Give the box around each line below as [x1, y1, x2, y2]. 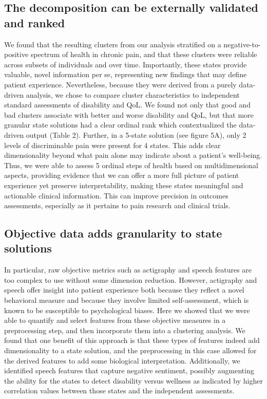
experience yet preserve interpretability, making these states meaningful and [4, 179, 243, 190]
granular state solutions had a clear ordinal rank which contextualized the [4, 119, 237, 130]
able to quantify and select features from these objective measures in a [4, 315, 226, 325]
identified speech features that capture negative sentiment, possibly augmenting [4, 365, 254, 376]
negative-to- [223, 39, 261, 49]
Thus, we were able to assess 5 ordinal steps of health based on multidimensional [4, 159, 258, 170]
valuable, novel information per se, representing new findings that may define [4, 69, 247, 80]
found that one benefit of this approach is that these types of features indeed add [4, 335, 260, 346]
